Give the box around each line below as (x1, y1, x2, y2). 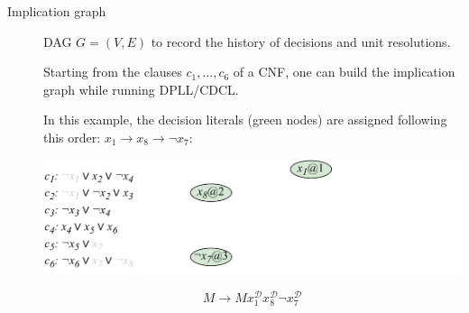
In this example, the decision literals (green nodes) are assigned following (43, 110, 447, 129)
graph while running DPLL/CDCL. (43, 79, 239, 98)
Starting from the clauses (43, 62, 182, 81)
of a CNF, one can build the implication (233, 62, 455, 81)
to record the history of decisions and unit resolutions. (151, 32, 451, 51)
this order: (43, 127, 101, 146)
